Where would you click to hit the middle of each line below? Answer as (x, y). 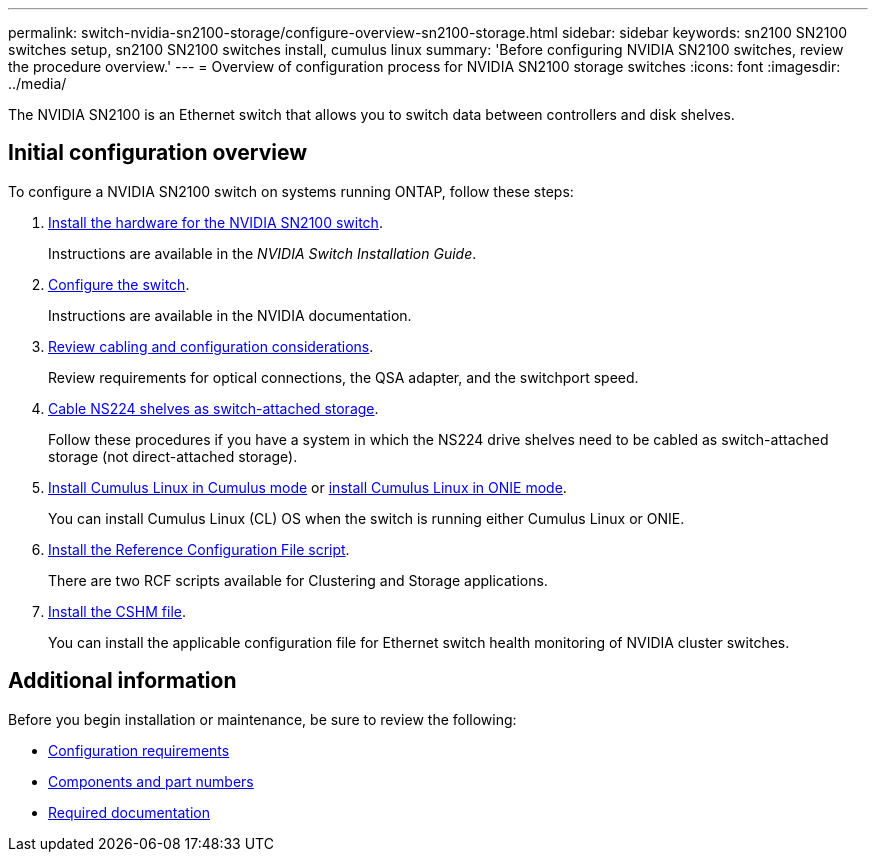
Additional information (122, 681)
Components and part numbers (151, 781)
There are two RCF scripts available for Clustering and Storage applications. (298, 580)
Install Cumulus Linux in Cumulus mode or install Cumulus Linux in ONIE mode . (307, 487)
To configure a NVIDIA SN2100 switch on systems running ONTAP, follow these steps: (291, 191)
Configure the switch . (119, 284)
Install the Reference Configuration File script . (199, 549)
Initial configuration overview (157, 153)
